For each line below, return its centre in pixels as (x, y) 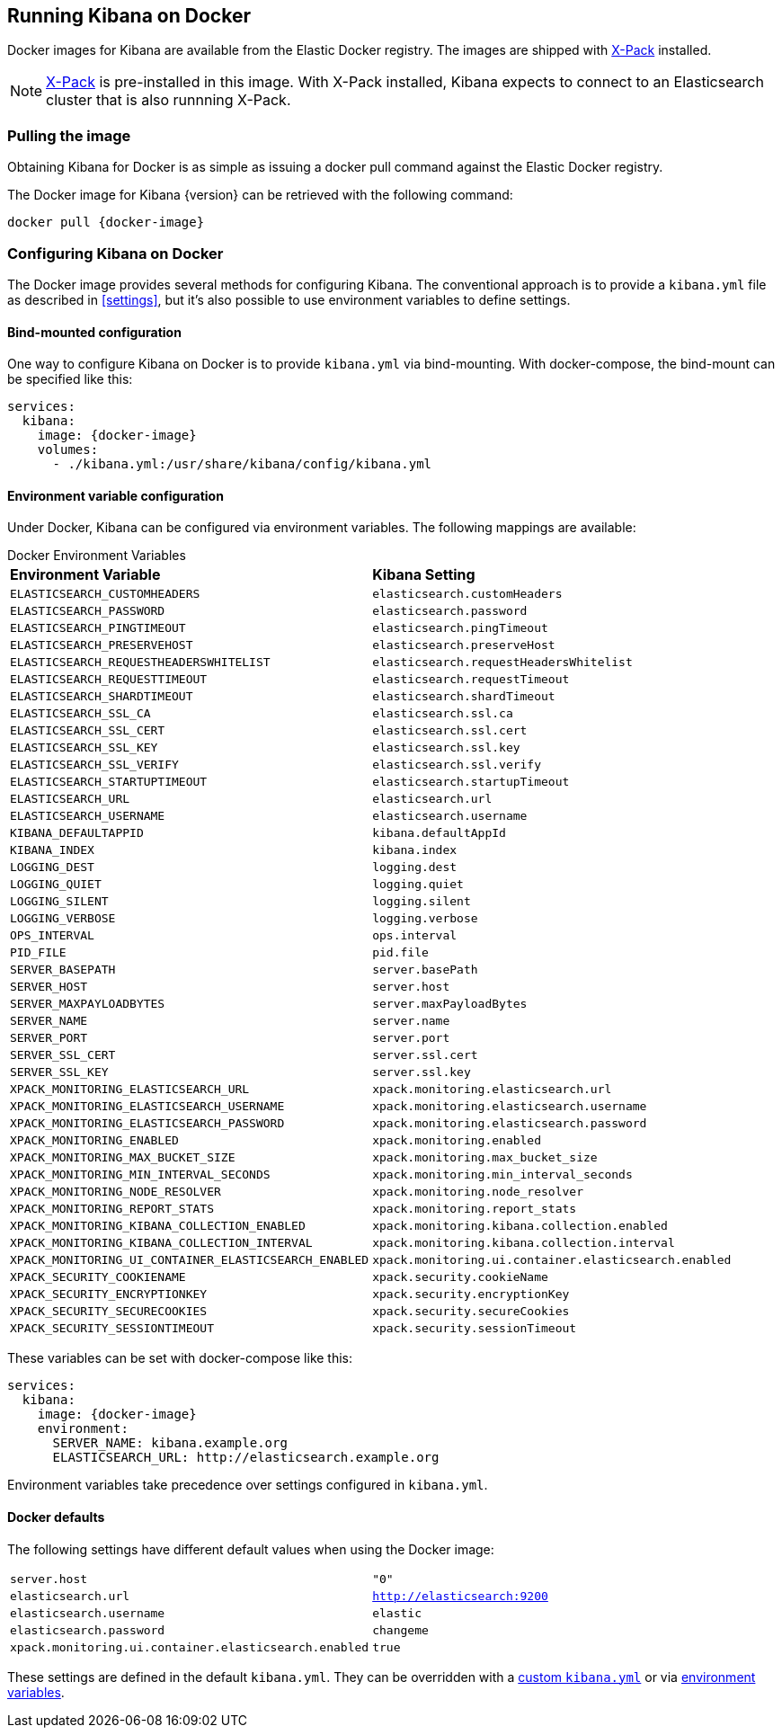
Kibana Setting (424, 575)
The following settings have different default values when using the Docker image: (251, 1549)
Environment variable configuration (116, 495)
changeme (400, 1630)
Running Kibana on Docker (129, 16)
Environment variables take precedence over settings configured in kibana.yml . (248, 1485)
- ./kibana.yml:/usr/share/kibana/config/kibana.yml (242, 464)
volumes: (68, 450)
